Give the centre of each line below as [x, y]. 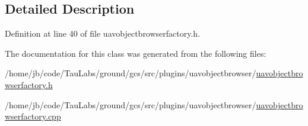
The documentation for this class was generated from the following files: [136, 53]
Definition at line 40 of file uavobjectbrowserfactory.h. [103, 33]
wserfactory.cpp [33, 116]
